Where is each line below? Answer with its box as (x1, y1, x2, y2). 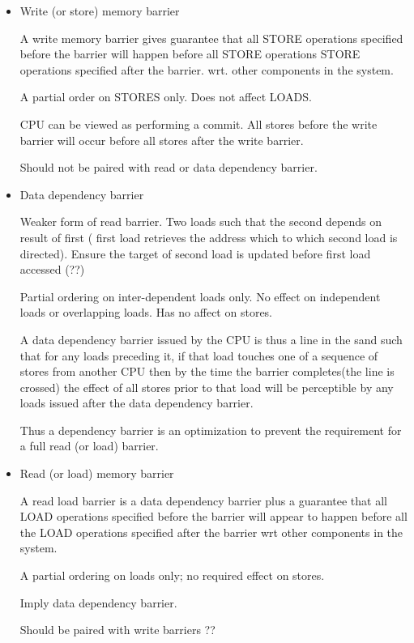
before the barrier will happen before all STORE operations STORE (19, 45, 361, 62)
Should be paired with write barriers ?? (19, 621, 216, 638)
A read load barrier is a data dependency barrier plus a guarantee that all (19, 492, 387, 509)
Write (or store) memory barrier (19, 2, 180, 19)
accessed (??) (19, 261, 85, 278)
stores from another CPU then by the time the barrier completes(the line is (19, 363, 395, 380)
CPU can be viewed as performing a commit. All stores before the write (19, 115, 378, 132)
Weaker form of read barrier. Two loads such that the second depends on (19, 213, 382, 230)
